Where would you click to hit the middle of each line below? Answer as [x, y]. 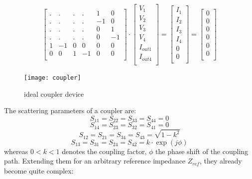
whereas [16, 151]
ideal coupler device [54, 93]
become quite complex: [39, 170]
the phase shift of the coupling [202, 151]
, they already [221, 161]
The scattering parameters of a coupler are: [70, 110]
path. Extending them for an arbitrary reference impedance [95, 161]
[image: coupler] [53, 78]
